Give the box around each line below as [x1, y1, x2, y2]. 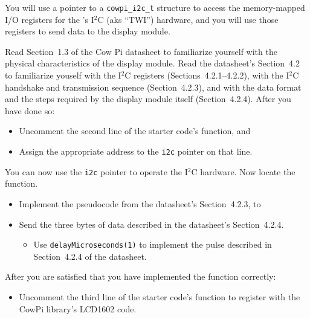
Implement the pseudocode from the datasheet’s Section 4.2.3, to [19, 197, 261, 210]
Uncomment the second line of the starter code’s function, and [19, 124, 251, 137]
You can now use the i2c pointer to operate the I [5, 165, 188, 178]
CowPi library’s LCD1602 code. [19, 302, 137, 315]
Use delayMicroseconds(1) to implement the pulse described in [33, 238, 272, 251]
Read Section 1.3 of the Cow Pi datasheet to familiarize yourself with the [5, 45, 277, 57]
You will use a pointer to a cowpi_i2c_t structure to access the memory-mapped [5, 1, 305, 13]
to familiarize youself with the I [5, 69, 121, 82]
